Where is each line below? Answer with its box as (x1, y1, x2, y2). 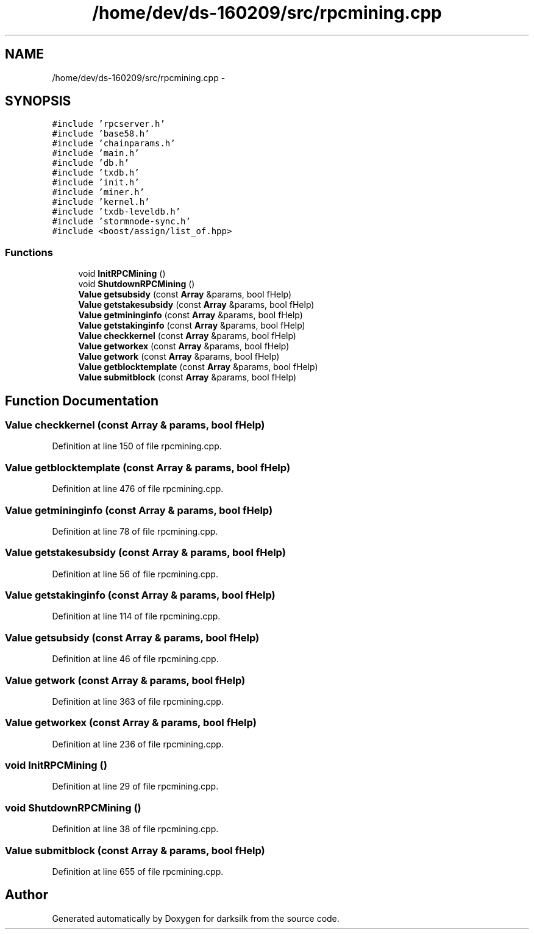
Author (5, 887, 48, 903)
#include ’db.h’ (52, 158, 129, 168)
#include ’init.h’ (52, 177, 140, 188)
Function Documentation (5, 393, 158, 408)
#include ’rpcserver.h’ (52, 119, 165, 129)
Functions (5, 246, 53, 258)
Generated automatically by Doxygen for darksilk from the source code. (52, 913, 340, 924)
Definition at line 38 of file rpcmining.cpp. (52, 824, 219, 835)
